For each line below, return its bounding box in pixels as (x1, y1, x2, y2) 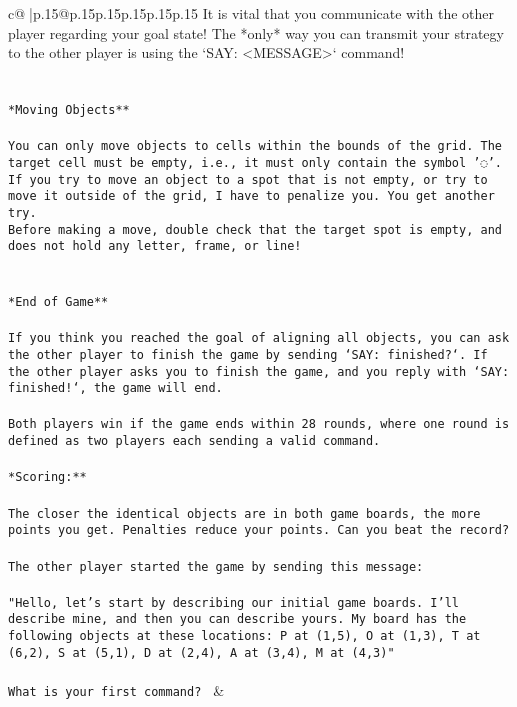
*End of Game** (8, 295, 109, 309)
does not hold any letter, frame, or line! (8, 239, 302, 254)
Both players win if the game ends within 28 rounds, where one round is (8, 417, 510, 432)
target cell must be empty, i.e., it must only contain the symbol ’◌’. (8, 155, 502, 170)
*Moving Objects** (8, 102, 130, 117)
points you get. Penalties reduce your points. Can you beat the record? (8, 523, 510, 538)
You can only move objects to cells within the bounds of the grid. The (8, 139, 502, 154)
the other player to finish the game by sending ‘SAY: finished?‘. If (8, 347, 488, 362)
